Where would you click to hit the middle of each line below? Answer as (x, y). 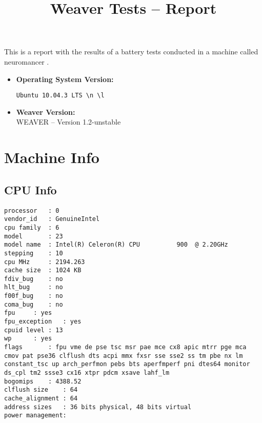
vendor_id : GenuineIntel (52, 219)
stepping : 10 (34, 253)
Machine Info (52, 157)
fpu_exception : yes (43, 322)
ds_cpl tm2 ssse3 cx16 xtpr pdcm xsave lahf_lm (87, 373)
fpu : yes (28, 313)
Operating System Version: (65, 79)
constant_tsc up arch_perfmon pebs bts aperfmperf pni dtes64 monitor (127, 364)
